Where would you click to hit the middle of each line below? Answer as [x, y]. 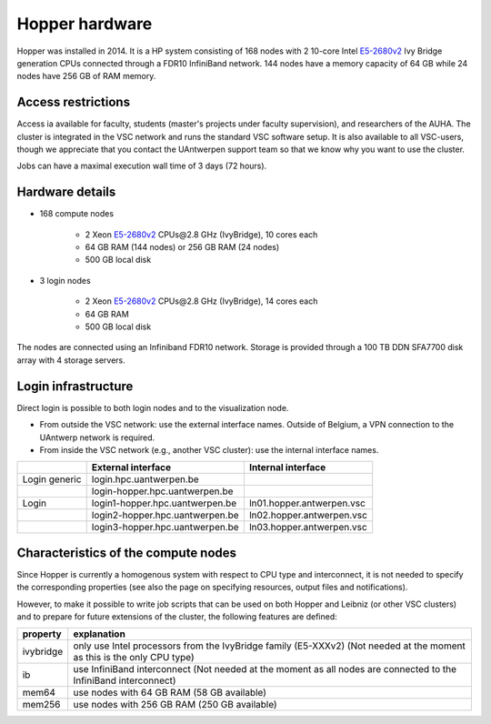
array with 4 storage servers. [71, 360]
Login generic [52, 479]
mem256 [41, 705]
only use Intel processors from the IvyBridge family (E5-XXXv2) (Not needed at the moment [269, 646]
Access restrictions [74, 102]
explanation [100, 634]
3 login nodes [65, 280]
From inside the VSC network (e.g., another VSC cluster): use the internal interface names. [209, 449]
